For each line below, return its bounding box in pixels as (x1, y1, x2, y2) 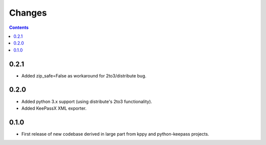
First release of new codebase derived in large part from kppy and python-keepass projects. (21, 131, 209, 137)
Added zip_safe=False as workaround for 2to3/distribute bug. (21, 72, 147, 78)
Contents (9, 24, 29, 30)
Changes (9, 7, 47, 18)
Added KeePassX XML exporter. (21, 105, 87, 111)
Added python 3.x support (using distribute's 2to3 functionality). (21, 98, 152, 104)
